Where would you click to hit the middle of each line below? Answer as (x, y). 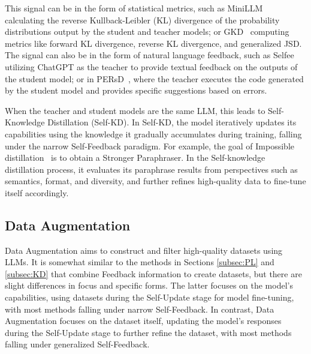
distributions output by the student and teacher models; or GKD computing (147, 31)
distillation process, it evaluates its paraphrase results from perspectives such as (151, 169)
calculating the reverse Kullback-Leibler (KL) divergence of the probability (142, 19)
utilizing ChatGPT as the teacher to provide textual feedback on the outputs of (151, 66)
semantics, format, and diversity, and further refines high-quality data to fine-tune (155, 181)
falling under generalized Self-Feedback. (77, 344)
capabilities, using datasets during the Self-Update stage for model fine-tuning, (150, 297)
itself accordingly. (37, 192)
